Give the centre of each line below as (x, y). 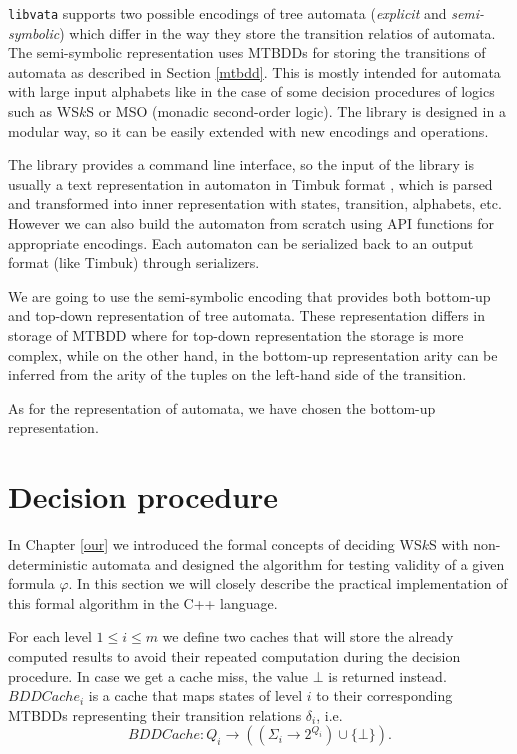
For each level (50, 636)
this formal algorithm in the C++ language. (143, 602)
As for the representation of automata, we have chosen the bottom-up (222, 407)
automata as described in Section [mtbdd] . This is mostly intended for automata (254, 71)
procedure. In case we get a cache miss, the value (158, 675)
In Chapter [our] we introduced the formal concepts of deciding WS (215, 544)
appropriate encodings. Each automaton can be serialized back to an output (241, 242)
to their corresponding (384, 695)
